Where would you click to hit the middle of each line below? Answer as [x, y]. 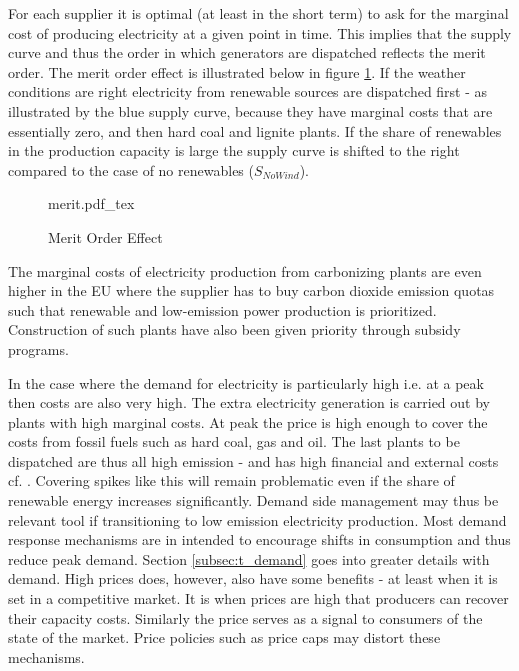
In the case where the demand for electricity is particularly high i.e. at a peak [246, 382]
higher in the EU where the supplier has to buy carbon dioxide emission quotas [251, 290]
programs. [38, 348]
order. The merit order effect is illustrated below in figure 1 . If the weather [237, 71]
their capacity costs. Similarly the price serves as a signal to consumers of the [245, 617]
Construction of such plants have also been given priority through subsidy [234, 329]
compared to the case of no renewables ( [131, 169]
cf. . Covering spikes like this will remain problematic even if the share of [231, 480]
